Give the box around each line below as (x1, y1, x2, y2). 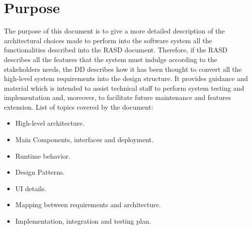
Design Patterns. (15, 167, 65, 177)
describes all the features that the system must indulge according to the (4, 54, 217, 64)
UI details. (15, 183, 47, 193)
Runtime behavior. (15, 150, 71, 161)
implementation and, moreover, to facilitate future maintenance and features (4, 92, 231, 102)
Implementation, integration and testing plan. (15, 216, 151, 226)
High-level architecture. (15, 118, 85, 128)
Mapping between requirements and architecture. (15, 199, 161, 210)
